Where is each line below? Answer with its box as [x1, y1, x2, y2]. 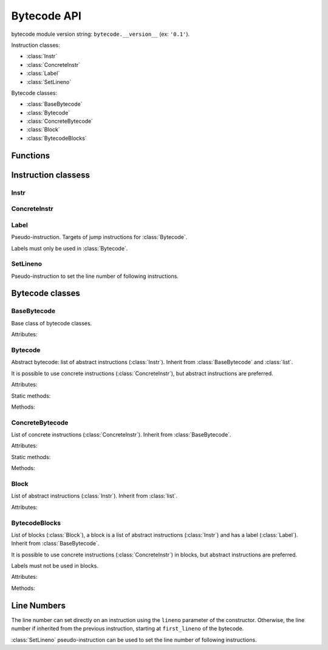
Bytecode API [11, 9, 82, 22]
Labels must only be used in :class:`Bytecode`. [11, 244, 128, 252]
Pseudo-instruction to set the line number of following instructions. [11, 272, 179, 280]
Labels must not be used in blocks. [11, 562, 98, 570]
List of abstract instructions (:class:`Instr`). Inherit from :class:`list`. [11, 493, 178, 500]
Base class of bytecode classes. [11, 319, 92, 327]
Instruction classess [11, 170, 91, 180]
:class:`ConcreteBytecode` [26, 117, 94, 125]
